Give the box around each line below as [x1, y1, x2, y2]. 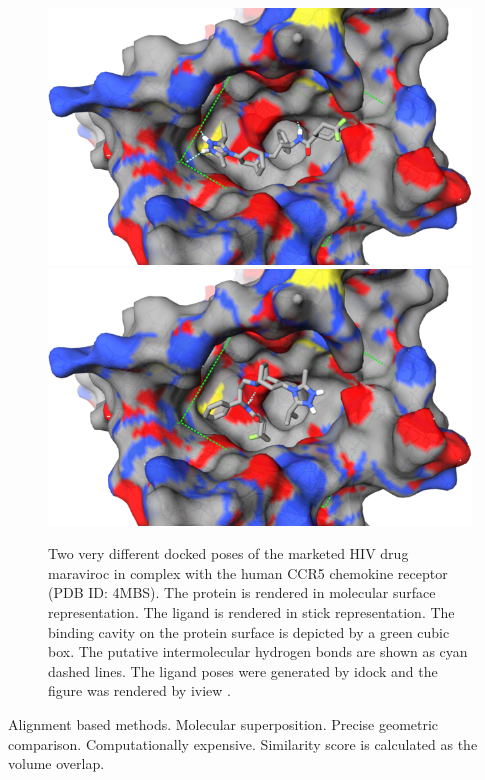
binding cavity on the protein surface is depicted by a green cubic [48, 621, 450, 642]
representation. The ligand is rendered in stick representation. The [48, 602, 455, 622]
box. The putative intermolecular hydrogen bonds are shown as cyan [48, 641, 468, 662]
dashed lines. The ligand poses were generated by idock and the [48, 660, 438, 681]
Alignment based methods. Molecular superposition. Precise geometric [8, 713, 439, 734]
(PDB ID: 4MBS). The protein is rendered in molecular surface [48, 582, 436, 603]
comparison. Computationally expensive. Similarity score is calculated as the [8, 733, 478, 754]
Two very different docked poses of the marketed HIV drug [48, 543, 409, 564]
